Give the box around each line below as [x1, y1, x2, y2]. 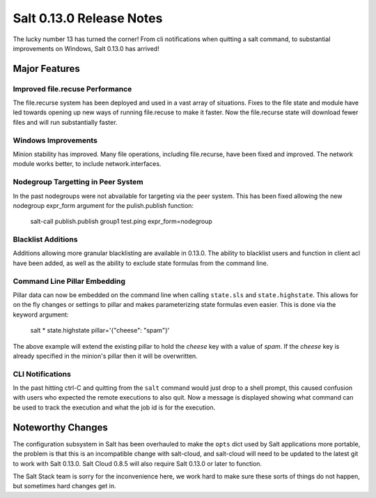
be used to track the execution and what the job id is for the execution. [13, 403, 216, 412]
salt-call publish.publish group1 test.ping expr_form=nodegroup [30, 217, 212, 226]
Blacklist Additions [13, 234, 78, 244]
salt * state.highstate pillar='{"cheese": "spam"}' [30, 326, 170, 335]
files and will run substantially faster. [13, 118, 118, 126]
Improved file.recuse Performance [13, 84, 132, 93]
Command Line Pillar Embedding [13, 276, 125, 286]
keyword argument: [13, 310, 69, 319]
